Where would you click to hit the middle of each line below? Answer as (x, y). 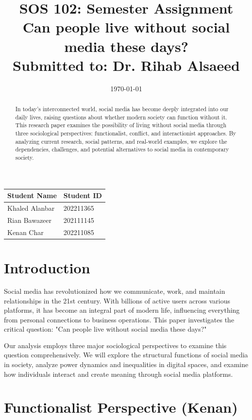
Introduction (47, 267)
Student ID (83, 195)
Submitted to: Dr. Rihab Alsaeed (126, 65)
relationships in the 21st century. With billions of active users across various (117, 300)
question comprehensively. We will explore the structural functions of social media (126, 355)
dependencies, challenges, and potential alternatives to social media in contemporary (122, 149)
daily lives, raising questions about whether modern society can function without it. (121, 117)
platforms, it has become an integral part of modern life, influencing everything (122, 310)
